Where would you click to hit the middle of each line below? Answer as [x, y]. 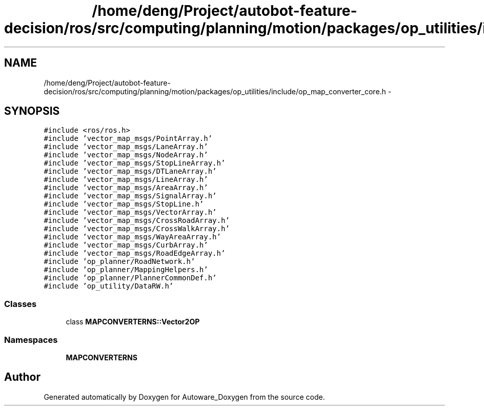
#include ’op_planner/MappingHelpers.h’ [126, 270]
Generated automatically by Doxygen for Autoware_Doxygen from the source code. [184, 397]
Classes [21, 304]
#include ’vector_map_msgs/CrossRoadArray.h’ [137, 221]
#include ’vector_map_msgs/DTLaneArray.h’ [130, 171]
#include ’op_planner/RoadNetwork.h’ [119, 262]
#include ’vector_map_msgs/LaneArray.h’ [126, 147]
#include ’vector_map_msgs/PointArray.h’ [128, 139]
